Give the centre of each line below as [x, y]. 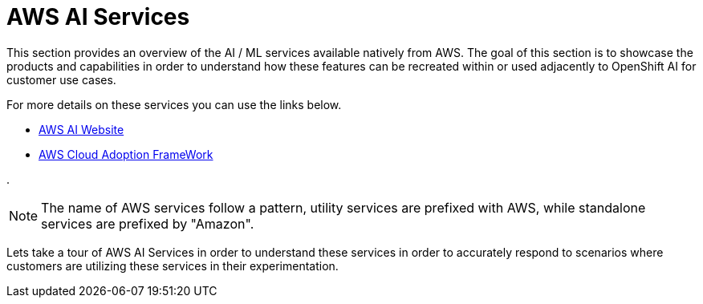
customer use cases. [61, 79]
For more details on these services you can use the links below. [174, 104]
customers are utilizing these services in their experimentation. [173, 265]
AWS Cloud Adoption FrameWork [126, 154]
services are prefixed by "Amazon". [148, 223]
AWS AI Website [81, 129]
